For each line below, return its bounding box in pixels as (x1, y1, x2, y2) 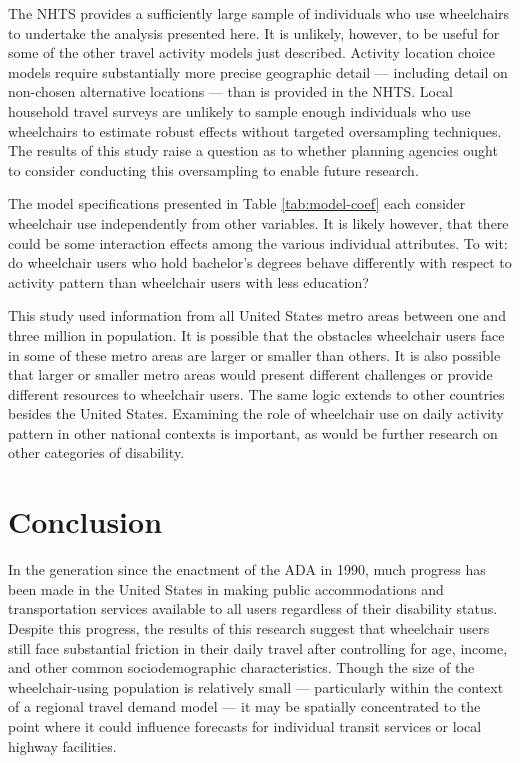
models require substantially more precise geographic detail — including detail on (8, 61, 508, 82)
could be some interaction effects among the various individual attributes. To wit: (8, 232, 508, 253)
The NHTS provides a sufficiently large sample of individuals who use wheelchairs (8, 3, 510, 23)
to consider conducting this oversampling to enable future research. (8, 159, 419, 180)
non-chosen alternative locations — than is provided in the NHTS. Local (8, 81, 454, 102)
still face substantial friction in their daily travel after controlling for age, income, (8, 637, 508, 658)
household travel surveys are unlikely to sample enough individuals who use (8, 100, 471, 121)
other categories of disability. (8, 442, 185, 463)
